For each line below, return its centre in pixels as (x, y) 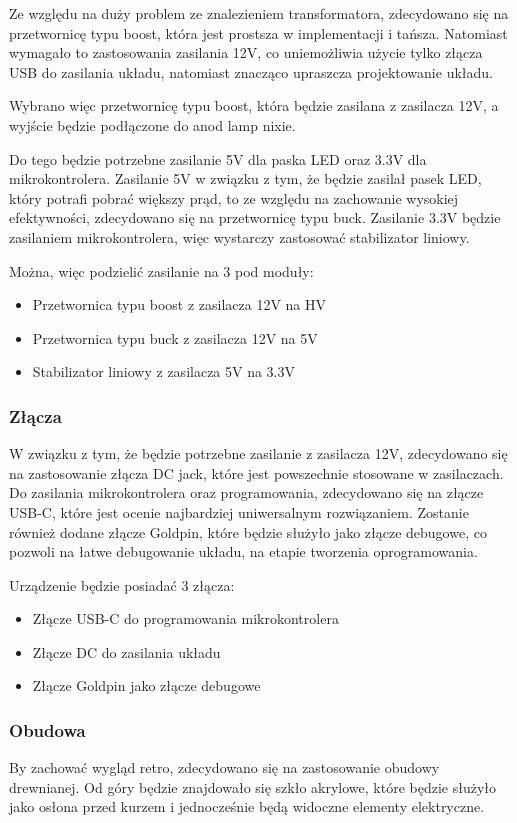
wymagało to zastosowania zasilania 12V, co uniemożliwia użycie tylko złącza (246, 52)
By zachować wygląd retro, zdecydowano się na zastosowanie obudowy (224, 767)
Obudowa (47, 729)
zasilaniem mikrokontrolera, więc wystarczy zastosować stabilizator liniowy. (239, 236)
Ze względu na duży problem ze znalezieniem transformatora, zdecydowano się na (259, 13)
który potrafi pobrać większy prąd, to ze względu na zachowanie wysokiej (234, 197)
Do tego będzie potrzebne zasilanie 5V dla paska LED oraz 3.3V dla (218, 158)
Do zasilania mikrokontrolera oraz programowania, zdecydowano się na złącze (246, 492)
